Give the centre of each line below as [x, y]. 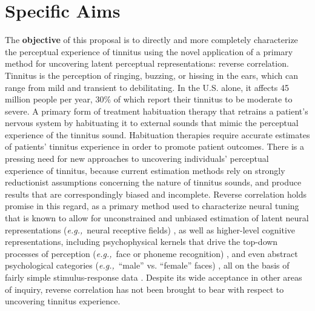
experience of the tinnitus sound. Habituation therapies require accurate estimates [157, 134]
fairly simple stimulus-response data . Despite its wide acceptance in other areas [154, 277]
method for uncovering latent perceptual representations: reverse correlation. [147, 63]
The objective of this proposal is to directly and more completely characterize [151, 40]
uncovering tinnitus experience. [63, 301]
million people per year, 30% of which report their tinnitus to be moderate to [149, 99]
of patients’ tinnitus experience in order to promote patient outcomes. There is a [154, 146]
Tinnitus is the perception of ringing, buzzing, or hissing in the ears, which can [151, 75]
